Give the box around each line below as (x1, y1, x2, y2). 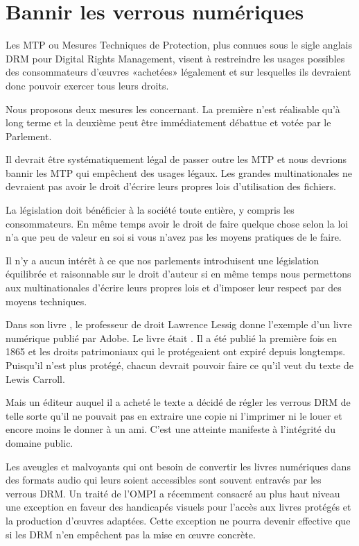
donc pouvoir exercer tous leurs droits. (6, 78, 169, 92)
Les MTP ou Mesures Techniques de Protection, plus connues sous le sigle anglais (6, 37, 352, 52)
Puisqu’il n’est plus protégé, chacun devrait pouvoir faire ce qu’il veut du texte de (6, 358, 353, 372)
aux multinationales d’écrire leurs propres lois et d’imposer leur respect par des (6, 280, 342, 295)
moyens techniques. (6, 293, 87, 308)
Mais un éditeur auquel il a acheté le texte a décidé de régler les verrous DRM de (6, 395, 351, 409)
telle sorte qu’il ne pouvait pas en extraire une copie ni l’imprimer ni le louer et (6, 408, 342, 423)
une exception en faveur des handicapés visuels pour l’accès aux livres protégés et (6, 500, 351, 514)
